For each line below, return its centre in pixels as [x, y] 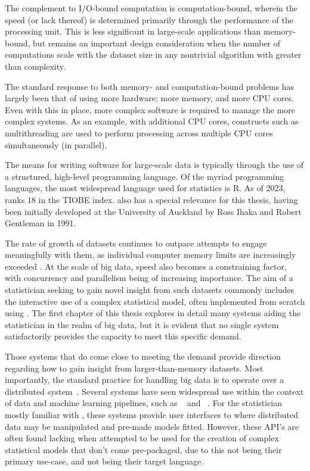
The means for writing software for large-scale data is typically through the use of [154, 165]
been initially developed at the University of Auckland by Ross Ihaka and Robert [153, 211]
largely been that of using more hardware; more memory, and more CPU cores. [149, 98]
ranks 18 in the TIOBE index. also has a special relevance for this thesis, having [151, 199]
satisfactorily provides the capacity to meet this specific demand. [123, 336]
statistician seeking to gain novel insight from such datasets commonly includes [150, 290]
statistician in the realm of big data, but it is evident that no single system [142, 324]
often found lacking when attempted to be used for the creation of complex [142, 438]
